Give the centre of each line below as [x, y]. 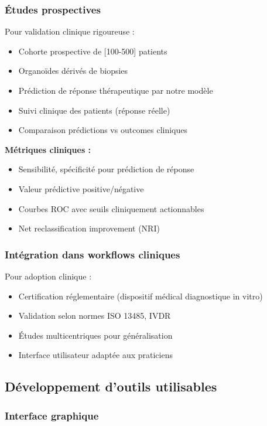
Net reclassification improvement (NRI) [89, 228]
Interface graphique [52, 415]
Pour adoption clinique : [48, 276]
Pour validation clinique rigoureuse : [70, 31]
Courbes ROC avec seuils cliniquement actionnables [111, 208]
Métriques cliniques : [48, 149]
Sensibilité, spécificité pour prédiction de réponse [106, 169]
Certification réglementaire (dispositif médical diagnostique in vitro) [141, 296]
